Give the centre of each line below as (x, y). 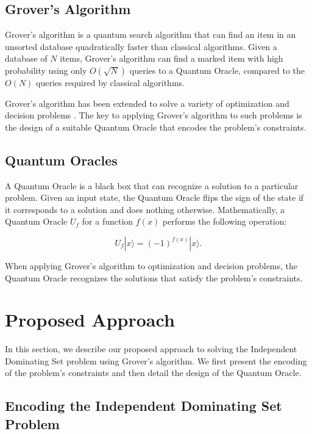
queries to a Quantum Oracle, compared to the (217, 70)
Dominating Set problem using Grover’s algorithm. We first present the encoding (156, 360)
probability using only (46, 70)
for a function (108, 221)
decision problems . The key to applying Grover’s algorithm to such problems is (154, 115)
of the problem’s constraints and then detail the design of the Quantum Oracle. (153, 373)
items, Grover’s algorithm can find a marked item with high (172, 58)
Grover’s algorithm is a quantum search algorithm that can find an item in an (151, 34)
